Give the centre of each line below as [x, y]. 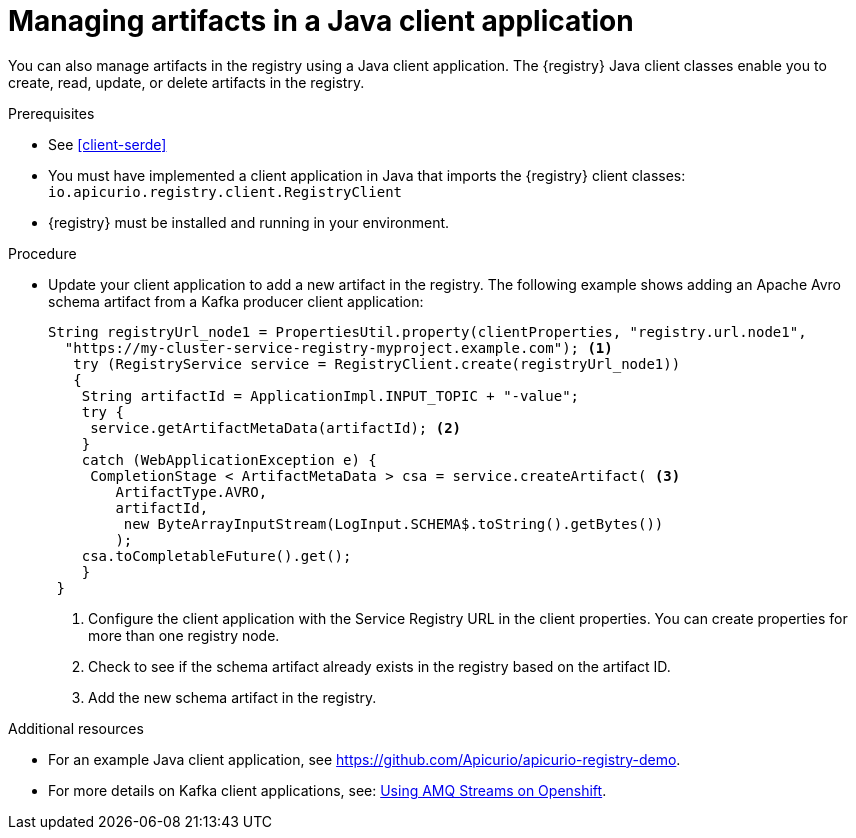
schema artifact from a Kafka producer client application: [236, 301]
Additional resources [76, 728]
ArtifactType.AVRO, [191, 491]
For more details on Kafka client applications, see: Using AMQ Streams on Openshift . [327, 790]
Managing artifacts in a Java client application [321, 21]
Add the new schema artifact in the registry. [232, 697]
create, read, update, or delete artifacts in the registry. [186, 82]
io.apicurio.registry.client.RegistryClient [225, 191]
